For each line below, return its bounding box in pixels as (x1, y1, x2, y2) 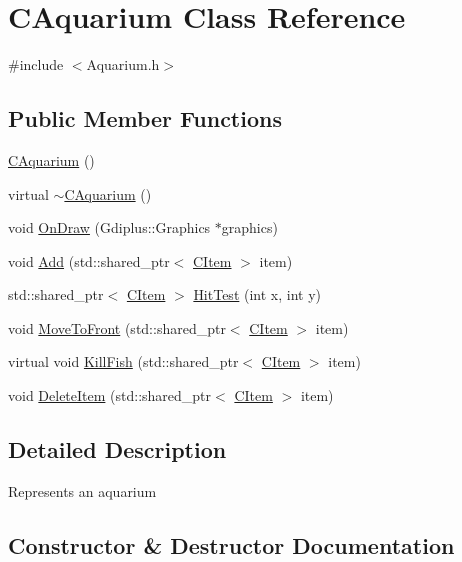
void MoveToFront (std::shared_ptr (8, 317, 226, 338)
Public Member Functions (8, 103, 282, 134)
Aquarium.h (86, 54, 160, 75)
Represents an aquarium (8, 480, 157, 501)
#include (8, 54, 64, 75)
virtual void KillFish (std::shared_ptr (8, 351, 239, 372)
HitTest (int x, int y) (193, 284, 322, 305)
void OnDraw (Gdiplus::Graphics (8, 217, 211, 238)
